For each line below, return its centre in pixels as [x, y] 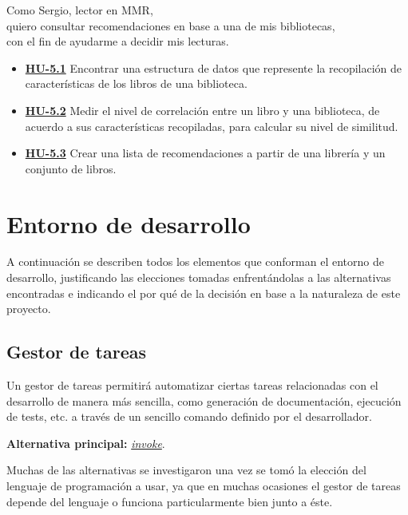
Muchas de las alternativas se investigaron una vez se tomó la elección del [186, 470]
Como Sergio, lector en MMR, [80, 10]
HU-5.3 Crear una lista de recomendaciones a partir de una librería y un [205, 153]
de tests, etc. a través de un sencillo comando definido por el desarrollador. [189, 416]
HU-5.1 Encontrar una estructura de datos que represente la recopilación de [214, 67]
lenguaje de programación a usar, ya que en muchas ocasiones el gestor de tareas [204, 486]
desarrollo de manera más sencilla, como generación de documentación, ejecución [204, 400]
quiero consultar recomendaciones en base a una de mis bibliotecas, [171, 25]
